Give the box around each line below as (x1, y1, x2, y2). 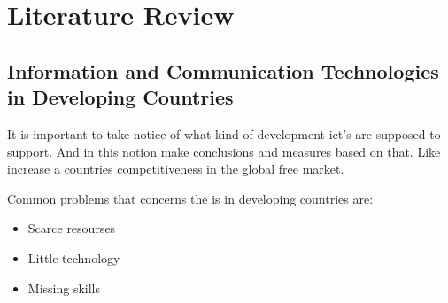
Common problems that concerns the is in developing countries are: (7, 189, 374, 207)
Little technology (27, 248, 120, 267)
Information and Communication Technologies (7, 57, 439, 84)
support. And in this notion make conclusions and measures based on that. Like (7, 142, 441, 160)
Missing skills (27, 278, 100, 297)
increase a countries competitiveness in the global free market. (7, 159, 344, 178)
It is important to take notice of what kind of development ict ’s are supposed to (7, 124, 441, 143)
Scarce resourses (27, 219, 116, 237)
